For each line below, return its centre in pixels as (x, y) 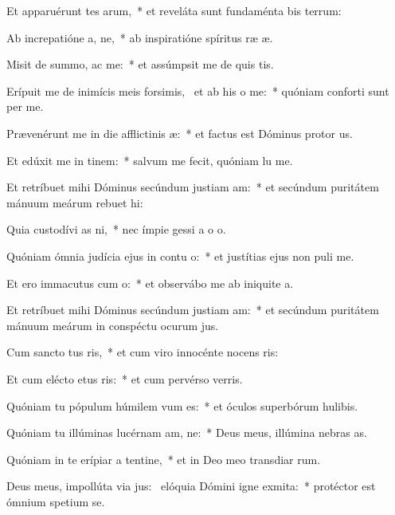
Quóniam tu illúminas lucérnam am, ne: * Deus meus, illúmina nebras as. (187, 432)
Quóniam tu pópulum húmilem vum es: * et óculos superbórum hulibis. (182, 405)
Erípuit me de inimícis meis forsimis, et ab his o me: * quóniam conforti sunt (198, 90)
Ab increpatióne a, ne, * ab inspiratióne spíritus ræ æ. (140, 37)
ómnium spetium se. (56, 501)
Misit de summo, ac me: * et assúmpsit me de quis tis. (140, 64)
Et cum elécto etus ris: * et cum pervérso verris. (125, 378)
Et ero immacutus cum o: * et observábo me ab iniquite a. (150, 283)
